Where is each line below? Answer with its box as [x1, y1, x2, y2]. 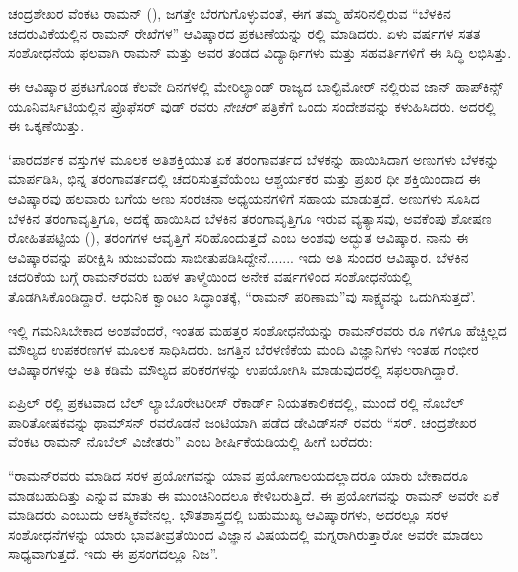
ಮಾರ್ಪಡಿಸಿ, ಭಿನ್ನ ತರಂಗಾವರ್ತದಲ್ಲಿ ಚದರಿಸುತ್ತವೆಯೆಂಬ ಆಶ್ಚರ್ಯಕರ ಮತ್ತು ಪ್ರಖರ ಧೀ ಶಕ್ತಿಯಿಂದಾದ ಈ [8, 168, 481, 189]
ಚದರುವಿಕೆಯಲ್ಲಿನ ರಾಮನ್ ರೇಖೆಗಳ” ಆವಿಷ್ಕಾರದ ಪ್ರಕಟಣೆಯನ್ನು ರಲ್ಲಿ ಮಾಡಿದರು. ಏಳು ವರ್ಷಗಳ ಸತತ [8, 22, 481, 43]
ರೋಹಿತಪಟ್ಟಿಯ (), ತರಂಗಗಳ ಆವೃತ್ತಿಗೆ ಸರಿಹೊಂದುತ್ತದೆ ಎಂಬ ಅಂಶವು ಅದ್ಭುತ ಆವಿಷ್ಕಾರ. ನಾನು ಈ [8, 227, 469, 248]
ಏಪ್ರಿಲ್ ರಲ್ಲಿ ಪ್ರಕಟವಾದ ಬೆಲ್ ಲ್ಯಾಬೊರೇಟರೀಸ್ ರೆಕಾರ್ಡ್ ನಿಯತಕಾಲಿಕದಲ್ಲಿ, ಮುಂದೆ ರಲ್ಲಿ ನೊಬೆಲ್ [8, 392, 465, 413]
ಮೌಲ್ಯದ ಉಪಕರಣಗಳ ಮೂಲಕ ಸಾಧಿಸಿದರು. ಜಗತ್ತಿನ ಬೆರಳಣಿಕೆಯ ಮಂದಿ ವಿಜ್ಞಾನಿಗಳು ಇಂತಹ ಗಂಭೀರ [8, 339, 479, 360]
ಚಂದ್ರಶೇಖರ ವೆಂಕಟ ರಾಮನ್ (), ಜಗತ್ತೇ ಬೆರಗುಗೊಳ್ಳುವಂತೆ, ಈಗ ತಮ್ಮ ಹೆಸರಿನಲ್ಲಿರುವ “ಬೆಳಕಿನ [8, 3, 451, 24]
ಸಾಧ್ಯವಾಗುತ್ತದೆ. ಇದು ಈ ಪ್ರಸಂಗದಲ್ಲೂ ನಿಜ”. [8, 543, 219, 564]
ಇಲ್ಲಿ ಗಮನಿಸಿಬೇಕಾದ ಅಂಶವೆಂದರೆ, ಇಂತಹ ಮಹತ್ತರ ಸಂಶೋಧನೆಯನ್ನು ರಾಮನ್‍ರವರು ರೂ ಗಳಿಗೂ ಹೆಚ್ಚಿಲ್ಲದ [8, 319, 507, 340]
